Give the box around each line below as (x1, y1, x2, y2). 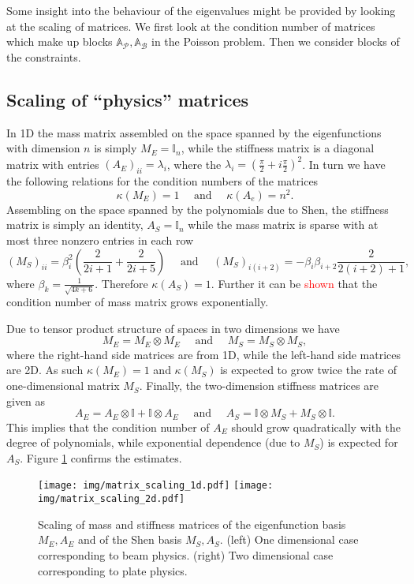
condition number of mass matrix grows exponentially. (6, 294, 269, 310)
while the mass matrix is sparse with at (188, 216, 379, 233)
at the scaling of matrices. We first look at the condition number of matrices (6, 17, 375, 34)
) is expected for (319, 434, 398, 451)
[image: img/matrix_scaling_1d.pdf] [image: (38, 480, 274, 492)
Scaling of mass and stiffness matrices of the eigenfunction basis (38, 515, 346, 532)
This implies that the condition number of (6, 418, 210, 435)
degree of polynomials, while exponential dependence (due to (6, 434, 300, 451)
